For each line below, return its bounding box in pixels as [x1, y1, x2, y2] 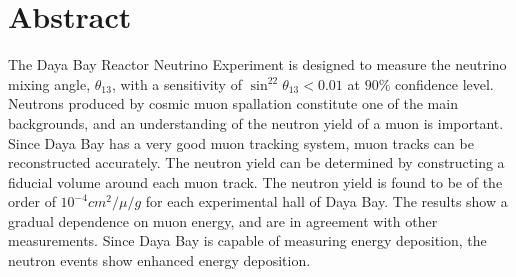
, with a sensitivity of [111, 73, 242, 94]
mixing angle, [8, 73, 91, 94]
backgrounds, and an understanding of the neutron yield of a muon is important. [8, 112, 504, 133]
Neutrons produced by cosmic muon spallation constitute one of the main [8, 93, 458, 114]
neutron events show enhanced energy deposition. [8, 250, 311, 271]
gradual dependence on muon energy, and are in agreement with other [8, 210, 438, 231]
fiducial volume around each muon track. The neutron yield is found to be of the [8, 171, 503, 192]
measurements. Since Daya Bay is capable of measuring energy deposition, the [8, 230, 487, 251]
